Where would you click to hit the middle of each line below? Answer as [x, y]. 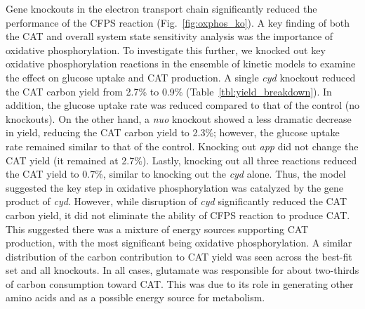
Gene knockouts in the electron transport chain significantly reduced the [161, 8]
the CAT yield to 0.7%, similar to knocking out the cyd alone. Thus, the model [176, 174]
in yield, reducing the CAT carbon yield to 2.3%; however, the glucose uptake [173, 132]
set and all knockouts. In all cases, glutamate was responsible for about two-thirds [182, 270]
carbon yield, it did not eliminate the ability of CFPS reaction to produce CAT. [178, 215]
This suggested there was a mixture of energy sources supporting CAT [157, 229]
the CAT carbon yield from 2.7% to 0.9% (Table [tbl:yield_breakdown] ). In [169, 91]
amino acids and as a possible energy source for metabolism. [135, 297]
